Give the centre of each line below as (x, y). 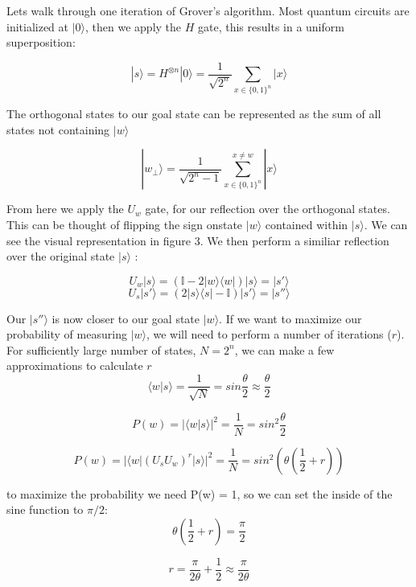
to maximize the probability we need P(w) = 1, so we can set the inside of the (200, 493)
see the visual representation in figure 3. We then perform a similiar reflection (198, 240)
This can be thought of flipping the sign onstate (125, 224)
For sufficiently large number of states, (101, 349)
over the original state (61, 256)
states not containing (58, 129)
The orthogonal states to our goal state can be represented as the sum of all (194, 114)
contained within (307, 224)
